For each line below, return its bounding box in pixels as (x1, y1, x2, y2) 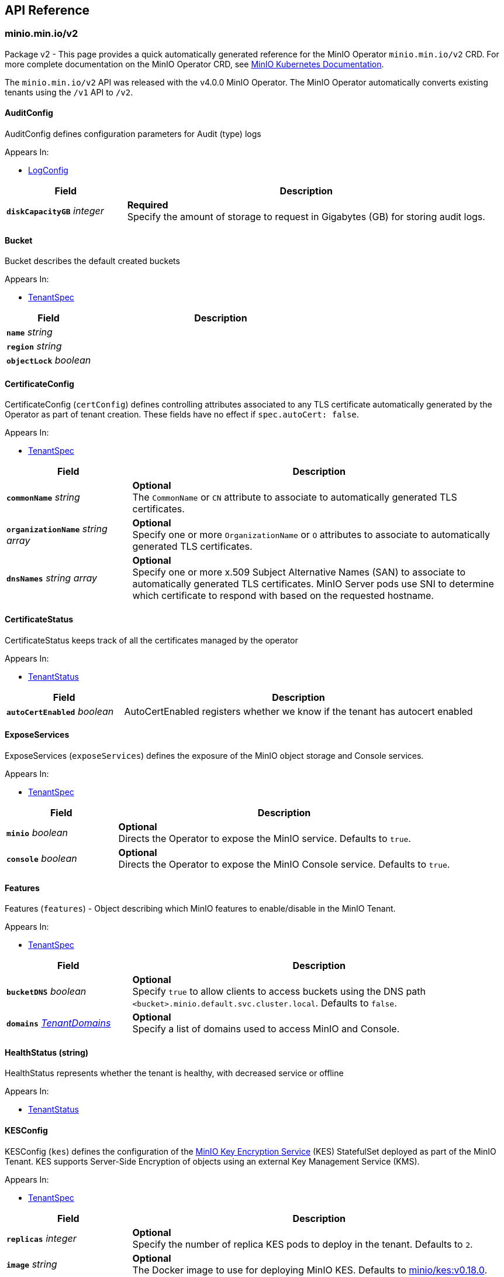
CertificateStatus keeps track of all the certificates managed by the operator (5, 635, 298, 645)
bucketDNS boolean (6, 985, 87, 998)
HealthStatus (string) (5, 1047, 89, 1057)
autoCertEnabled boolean (6, 705, 114, 717)
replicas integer (6, 1232, 77, 1244)
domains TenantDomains (6, 1017, 111, 1029)
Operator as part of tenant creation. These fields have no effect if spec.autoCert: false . (5, 409, 359, 420)
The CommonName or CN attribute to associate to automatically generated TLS (132, 491, 457, 504)
